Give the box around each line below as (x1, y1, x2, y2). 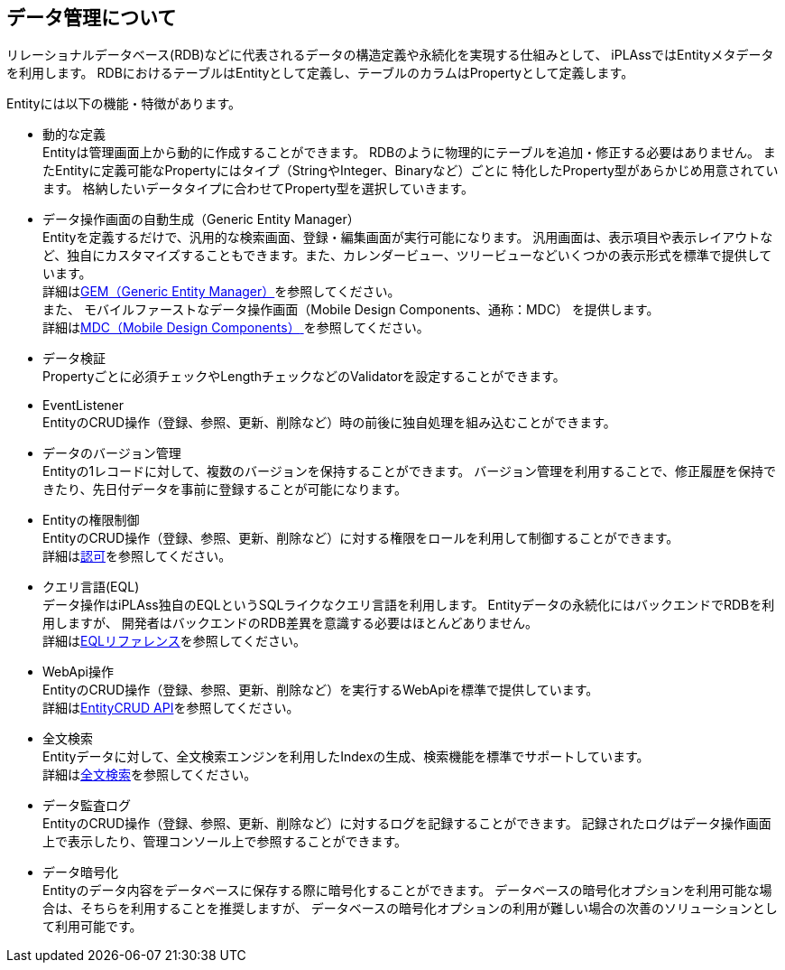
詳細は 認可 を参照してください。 (42, 548, 232, 564)
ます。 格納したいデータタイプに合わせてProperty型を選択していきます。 (42, 181, 475, 197)
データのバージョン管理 (42, 445, 181, 462)
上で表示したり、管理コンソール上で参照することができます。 (42, 834, 408, 850)
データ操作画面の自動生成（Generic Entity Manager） (42, 211, 360, 228)
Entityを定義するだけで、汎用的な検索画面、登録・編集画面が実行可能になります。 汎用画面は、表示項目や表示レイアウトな (42, 229, 773, 246)
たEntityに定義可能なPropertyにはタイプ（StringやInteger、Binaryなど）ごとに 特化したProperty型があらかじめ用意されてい (42, 163, 779, 179)
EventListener (42, 397, 125, 414)
